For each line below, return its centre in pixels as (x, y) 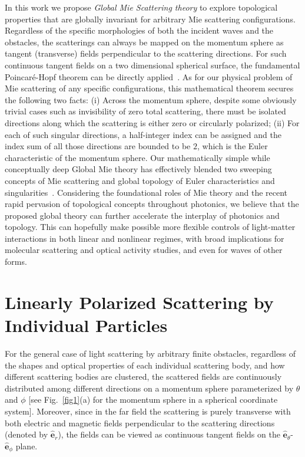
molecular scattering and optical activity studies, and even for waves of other (144, 250)
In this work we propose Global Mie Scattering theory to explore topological (141, 7)
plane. (26, 446)
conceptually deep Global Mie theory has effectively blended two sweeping (138, 169)
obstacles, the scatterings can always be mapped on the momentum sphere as (144, 42)
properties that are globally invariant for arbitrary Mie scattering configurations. (150, 19)
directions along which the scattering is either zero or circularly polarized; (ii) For (152, 122)
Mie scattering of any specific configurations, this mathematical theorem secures (149, 88)
